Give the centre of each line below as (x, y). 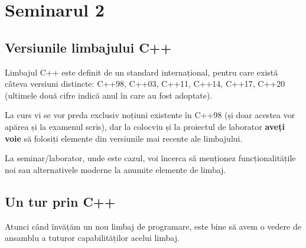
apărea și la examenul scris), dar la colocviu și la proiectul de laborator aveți (145, 126)
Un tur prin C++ (60, 201)
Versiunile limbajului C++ (88, 47)
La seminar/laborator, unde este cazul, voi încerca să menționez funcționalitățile (150, 158)
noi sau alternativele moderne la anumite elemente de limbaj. (115, 169)
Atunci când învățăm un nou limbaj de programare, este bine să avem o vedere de (153, 226)
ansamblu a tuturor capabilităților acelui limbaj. (92, 238)
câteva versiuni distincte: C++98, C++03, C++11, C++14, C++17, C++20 (145, 84)
